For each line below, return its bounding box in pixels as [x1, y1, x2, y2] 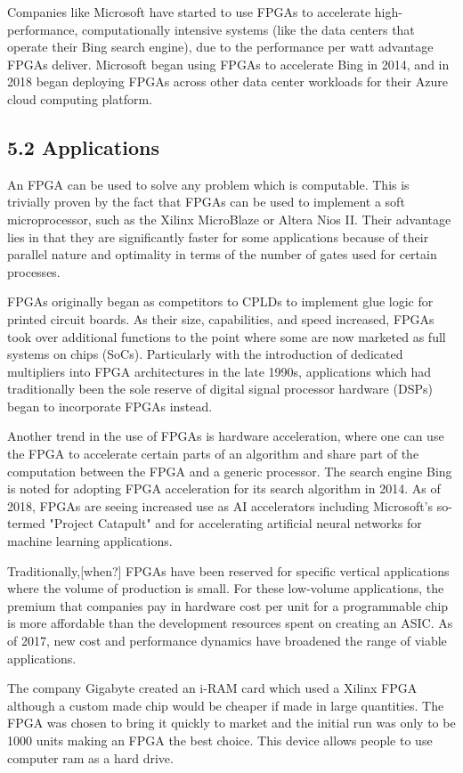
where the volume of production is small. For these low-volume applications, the [7, 579, 444, 598]
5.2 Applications [7, 133, 159, 160]
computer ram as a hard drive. [7, 748, 174, 767]
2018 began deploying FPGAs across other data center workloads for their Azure [7, 72, 448, 91]
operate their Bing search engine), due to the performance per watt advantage [7, 37, 434, 56]
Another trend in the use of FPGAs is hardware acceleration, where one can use [7, 427, 444, 445]
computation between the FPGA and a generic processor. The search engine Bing [7, 461, 452, 480]
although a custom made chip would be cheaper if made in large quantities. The [7, 696, 444, 714]
